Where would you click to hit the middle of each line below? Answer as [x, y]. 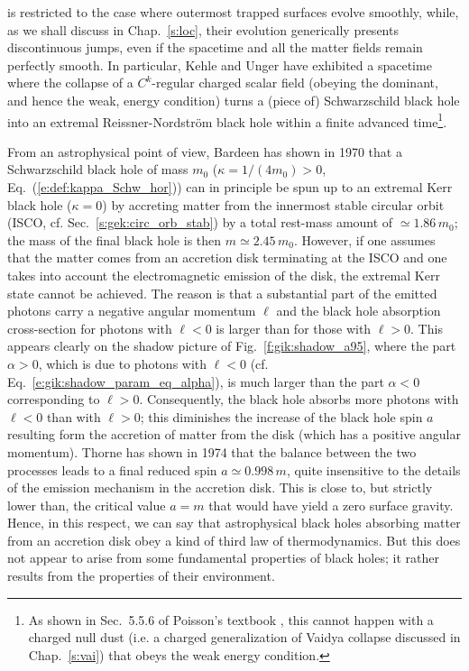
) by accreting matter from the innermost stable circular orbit [273, 204]
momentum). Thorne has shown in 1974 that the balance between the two [212, 451]
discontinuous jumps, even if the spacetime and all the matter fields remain [215, 47]
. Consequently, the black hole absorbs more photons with [299, 399]
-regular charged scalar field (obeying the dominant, [295, 83]
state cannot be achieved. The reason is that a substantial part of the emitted [222, 293]
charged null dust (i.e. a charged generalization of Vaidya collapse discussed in [244, 637]
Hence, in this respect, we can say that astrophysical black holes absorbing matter [234, 523]
